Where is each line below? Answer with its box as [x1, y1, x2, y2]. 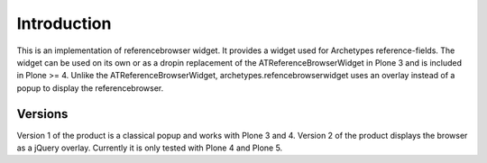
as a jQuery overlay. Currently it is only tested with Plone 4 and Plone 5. [16, 142, 283, 153]
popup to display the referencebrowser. [16, 82, 164, 94]
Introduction [16, 14, 112, 33]
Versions [16, 106, 69, 122]
